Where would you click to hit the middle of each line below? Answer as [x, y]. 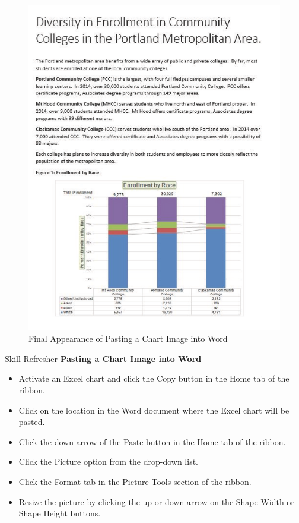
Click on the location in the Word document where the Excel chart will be [154, 410]
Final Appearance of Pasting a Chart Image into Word [128, 338]
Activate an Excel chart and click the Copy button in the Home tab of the [154, 378]
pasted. [32, 422]
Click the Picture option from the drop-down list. [108, 461]
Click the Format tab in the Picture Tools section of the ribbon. [135, 481]
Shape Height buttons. [60, 513]
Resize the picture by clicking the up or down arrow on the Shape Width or [156, 501]
